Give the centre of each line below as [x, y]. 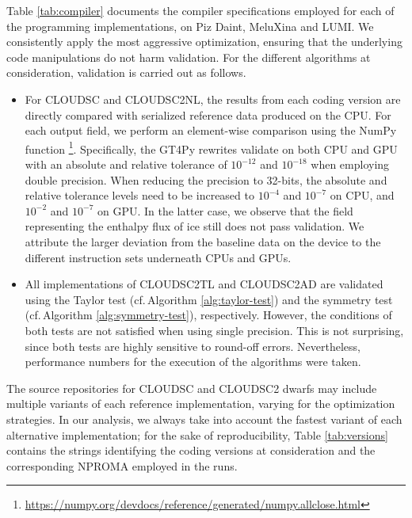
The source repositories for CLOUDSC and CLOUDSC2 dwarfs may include [192, 388]
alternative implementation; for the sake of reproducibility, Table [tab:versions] [197, 434]
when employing [350, 164]
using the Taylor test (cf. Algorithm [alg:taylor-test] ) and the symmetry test [209, 299]
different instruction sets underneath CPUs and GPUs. [158, 257]
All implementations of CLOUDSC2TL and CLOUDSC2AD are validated [204, 284]
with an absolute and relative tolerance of [126, 164]
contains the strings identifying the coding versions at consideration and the [191, 450]
